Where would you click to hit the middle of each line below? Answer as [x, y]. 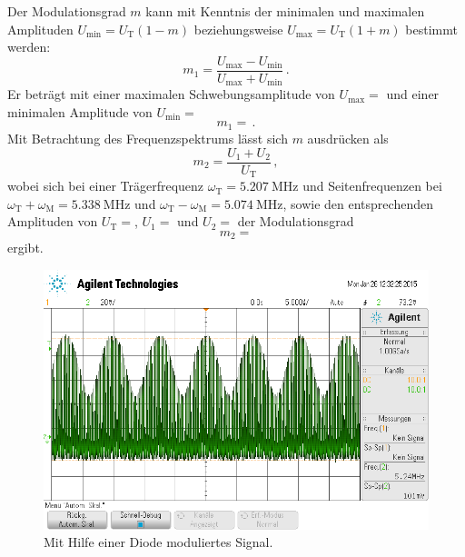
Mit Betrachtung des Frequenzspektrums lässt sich [148, 138]
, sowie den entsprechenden [358, 203]
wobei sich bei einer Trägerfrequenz [106, 186]
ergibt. [25, 248]
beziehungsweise [238, 29]
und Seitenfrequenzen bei [372, 186]
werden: [29, 47]
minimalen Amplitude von [80, 111]
